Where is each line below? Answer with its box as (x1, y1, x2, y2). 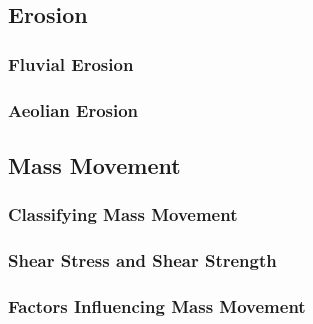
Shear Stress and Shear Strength (8, 248, 277, 273)
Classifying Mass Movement (8, 202, 238, 227)
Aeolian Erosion (8, 97, 139, 122)
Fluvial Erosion (8, 51, 134, 76)
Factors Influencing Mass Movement (8, 293, 306, 318)
